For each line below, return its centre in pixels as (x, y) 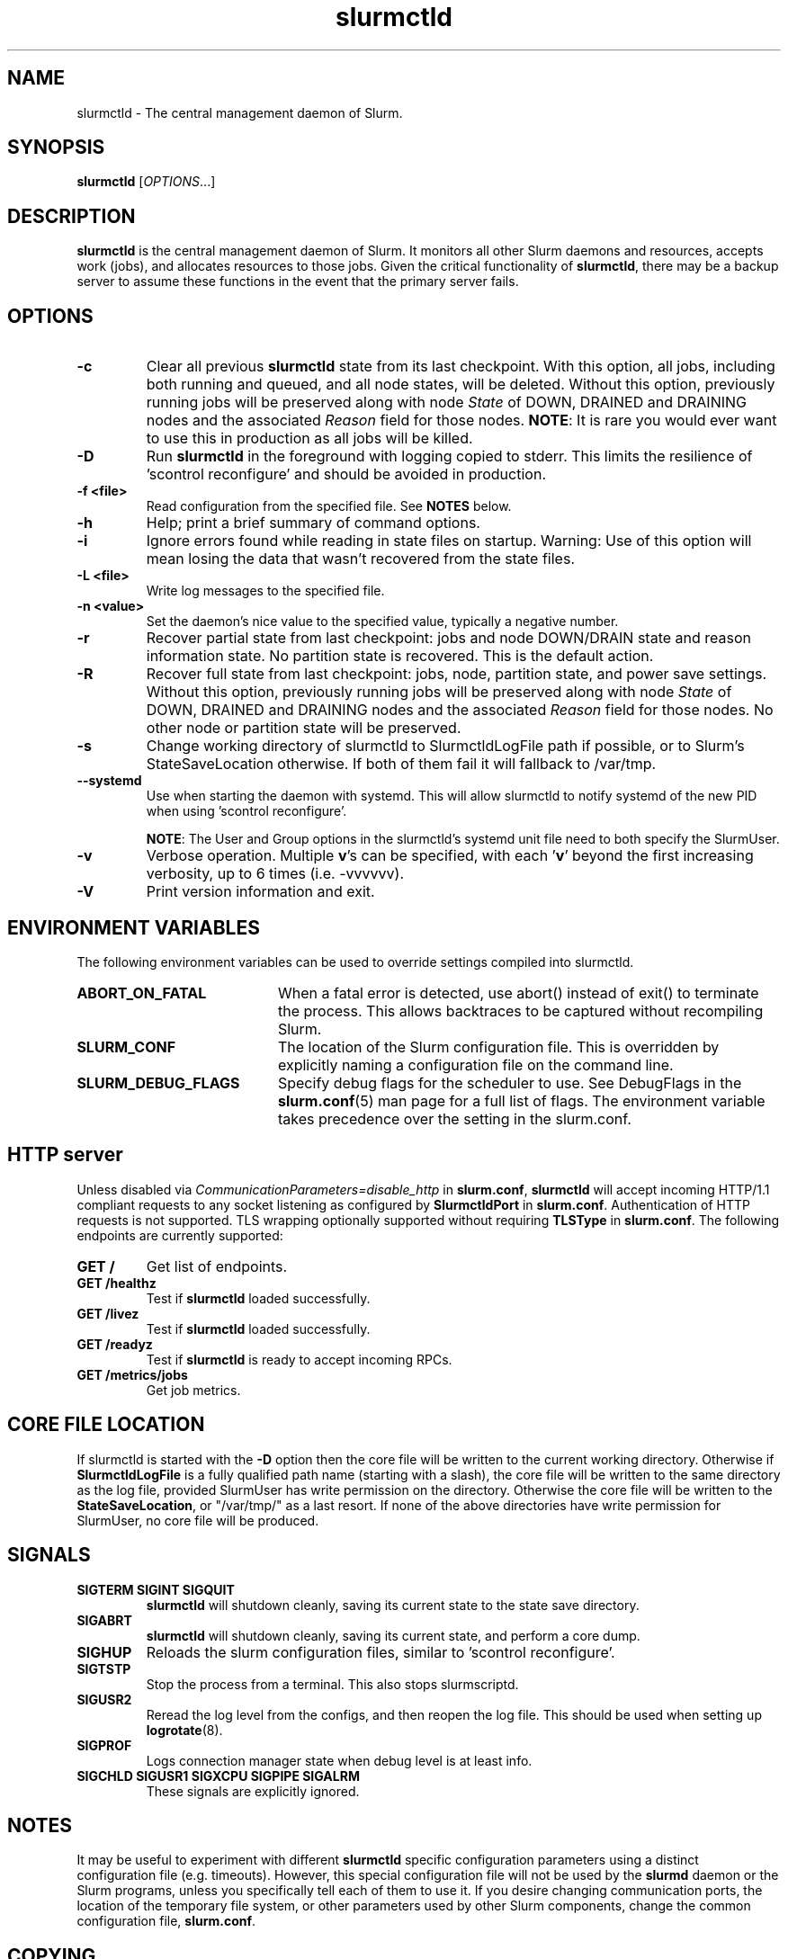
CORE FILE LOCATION (106, 1425)
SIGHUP (104, 1652)
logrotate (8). (184, 1730)
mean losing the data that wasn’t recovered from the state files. (360, 559)
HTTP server (65, 1155)
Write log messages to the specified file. (265, 591)
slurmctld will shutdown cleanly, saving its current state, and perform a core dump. (393, 1635)
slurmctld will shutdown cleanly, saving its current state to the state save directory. (393, 1605)
